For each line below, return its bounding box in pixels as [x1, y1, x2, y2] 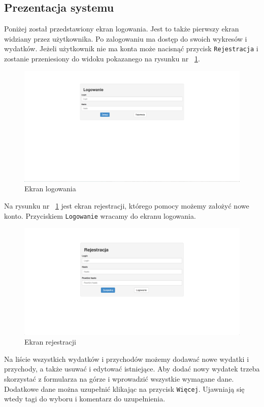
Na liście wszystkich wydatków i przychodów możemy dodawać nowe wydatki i [4, 353, 249, 364]
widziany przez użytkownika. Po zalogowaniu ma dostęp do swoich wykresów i [4, 33, 247, 44]
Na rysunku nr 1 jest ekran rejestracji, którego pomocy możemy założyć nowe [4, 200, 249, 211]
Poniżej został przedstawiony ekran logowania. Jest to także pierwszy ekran [4, 23, 239, 34]
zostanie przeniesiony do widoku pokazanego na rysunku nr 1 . [4, 53, 200, 64]
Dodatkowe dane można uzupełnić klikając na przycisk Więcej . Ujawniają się [4, 383, 245, 394]
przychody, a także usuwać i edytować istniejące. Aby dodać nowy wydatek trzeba [4, 363, 260, 374]
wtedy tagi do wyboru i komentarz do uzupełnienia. [4, 393, 166, 404]
